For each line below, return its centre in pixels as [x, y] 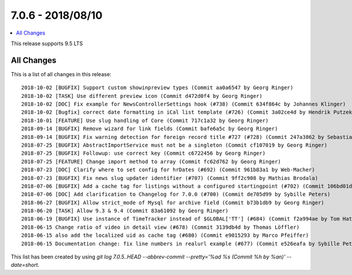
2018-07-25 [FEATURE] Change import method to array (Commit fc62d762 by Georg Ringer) [151, 162]
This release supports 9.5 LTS [47, 43]
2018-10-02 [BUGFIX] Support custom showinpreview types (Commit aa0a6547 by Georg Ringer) [157, 88]
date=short [24, 265]
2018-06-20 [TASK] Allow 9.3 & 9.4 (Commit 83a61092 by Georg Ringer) [125, 211]
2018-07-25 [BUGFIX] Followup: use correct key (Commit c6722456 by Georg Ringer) [143, 153]
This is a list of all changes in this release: [61, 74]
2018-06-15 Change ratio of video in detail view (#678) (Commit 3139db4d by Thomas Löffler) [160, 227]
